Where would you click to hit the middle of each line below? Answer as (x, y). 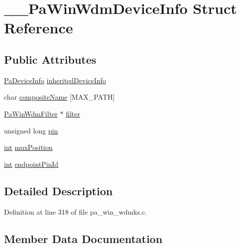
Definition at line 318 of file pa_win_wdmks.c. (75, 211)
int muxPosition (28, 147)
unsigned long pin (31, 130)
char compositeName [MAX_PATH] (60, 97)
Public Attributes (50, 59)
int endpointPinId (31, 164)
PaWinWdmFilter (31, 113)
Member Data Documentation (83, 238)
